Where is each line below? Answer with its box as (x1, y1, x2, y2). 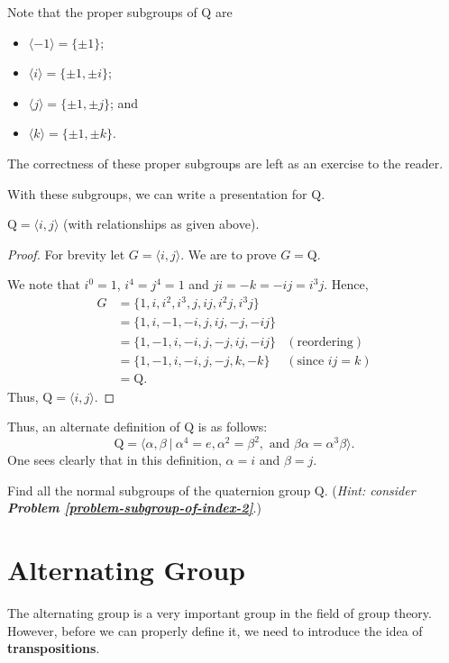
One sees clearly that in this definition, (7, 450, 222, 469)
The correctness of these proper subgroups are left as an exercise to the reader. (7, 153, 444, 172)
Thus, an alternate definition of (7, 417, 180, 436)
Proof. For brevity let (7, 244, 125, 263)
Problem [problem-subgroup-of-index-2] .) (7, 498, 261, 517)
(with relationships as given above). (62, 214, 260, 233)
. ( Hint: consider (324, 480, 416, 499)
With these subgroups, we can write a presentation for (7, 184, 307, 203)
